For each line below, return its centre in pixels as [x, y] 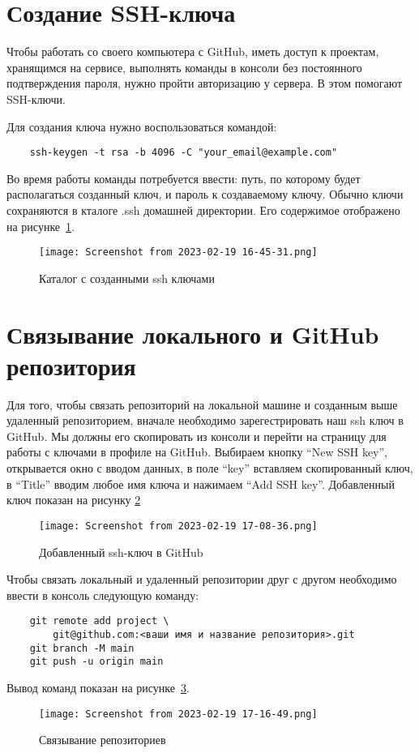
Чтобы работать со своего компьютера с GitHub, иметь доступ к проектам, [193, 51]
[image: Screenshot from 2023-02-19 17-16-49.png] [178, 714]
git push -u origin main [96, 662]
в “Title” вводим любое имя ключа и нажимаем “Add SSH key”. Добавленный [201, 483]
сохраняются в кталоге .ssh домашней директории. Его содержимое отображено [203, 210]
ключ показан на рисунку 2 [74, 500]
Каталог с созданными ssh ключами [127, 278]
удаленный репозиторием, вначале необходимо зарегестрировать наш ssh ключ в [205, 420]
